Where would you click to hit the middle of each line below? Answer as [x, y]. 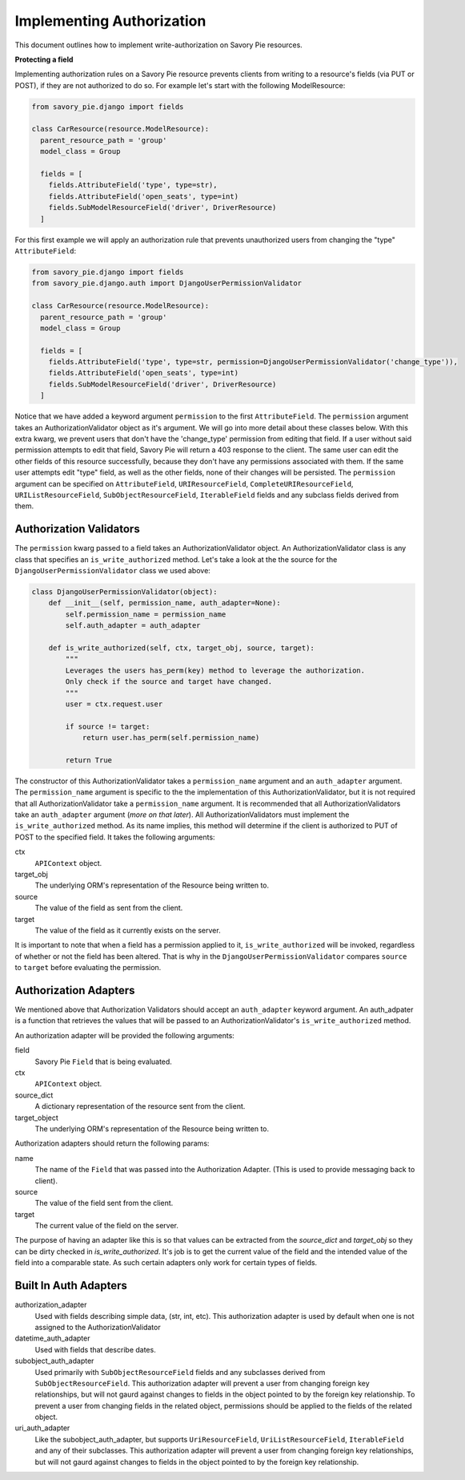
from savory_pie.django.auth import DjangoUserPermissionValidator [167, 283]
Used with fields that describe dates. [95, 1349]
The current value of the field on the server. [107, 1226]
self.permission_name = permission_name [146, 614]
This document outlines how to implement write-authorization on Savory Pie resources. [159, 45]
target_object [37, 1118]
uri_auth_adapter [42, 1428]
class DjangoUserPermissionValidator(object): [124, 592]
